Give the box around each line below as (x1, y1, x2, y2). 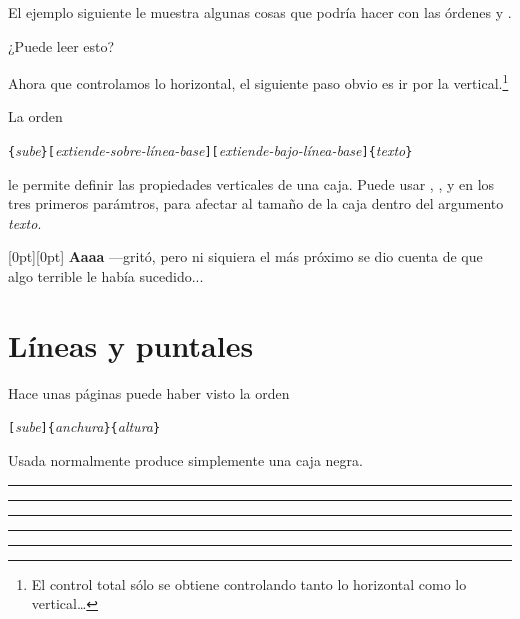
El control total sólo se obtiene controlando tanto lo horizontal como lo (31, 573, 467, 594)
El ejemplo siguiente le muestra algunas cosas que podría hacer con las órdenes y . (8, 2, 512, 22)
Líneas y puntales (8, 324, 254, 365)
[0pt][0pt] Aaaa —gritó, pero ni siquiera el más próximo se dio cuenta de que (8, 246, 483, 267)
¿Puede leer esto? (8, 35, 115, 56)
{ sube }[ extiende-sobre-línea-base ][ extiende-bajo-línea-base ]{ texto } (8, 140, 413, 161)
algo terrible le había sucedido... (8, 266, 204, 287)
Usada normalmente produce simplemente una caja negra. (8, 450, 363, 471)
